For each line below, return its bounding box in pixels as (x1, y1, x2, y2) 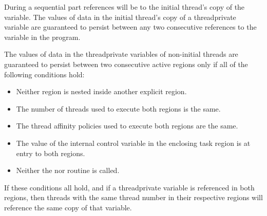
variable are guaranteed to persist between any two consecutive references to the (4, 21, 257, 32)
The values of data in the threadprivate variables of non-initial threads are (4, 49, 238, 59)
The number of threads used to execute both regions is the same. (16, 103, 221, 114)
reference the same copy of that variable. (4, 202, 132, 212)
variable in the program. (4, 31, 81, 42)
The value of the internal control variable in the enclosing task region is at (16, 137, 251, 148)
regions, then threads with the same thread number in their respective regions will (4, 192, 263, 203)
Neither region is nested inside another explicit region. (16, 86, 187, 97)
